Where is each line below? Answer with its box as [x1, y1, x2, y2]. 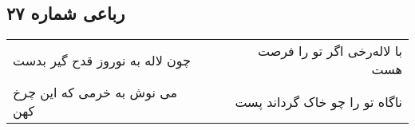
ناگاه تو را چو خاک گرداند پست [235, 92, 402, 111]
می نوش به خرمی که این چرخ [13, 83, 178, 102]
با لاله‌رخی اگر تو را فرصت [257, 41, 402, 61]
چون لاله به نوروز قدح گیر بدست [13, 50, 191, 69]
